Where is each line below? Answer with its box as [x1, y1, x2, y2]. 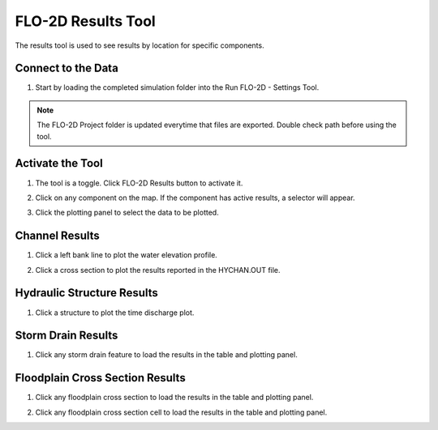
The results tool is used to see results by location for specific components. [15, 40, 264, 50]
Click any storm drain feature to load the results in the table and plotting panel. [35, 350, 298, 360]
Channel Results [15, 229, 101, 243]
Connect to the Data [15, 62, 119, 75]
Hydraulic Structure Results [15, 286, 158, 300]
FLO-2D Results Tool [15, 12, 156, 30]
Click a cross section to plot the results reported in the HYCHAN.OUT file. [35, 265, 281, 275]
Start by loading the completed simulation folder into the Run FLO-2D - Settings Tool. [35, 83, 320, 92]
